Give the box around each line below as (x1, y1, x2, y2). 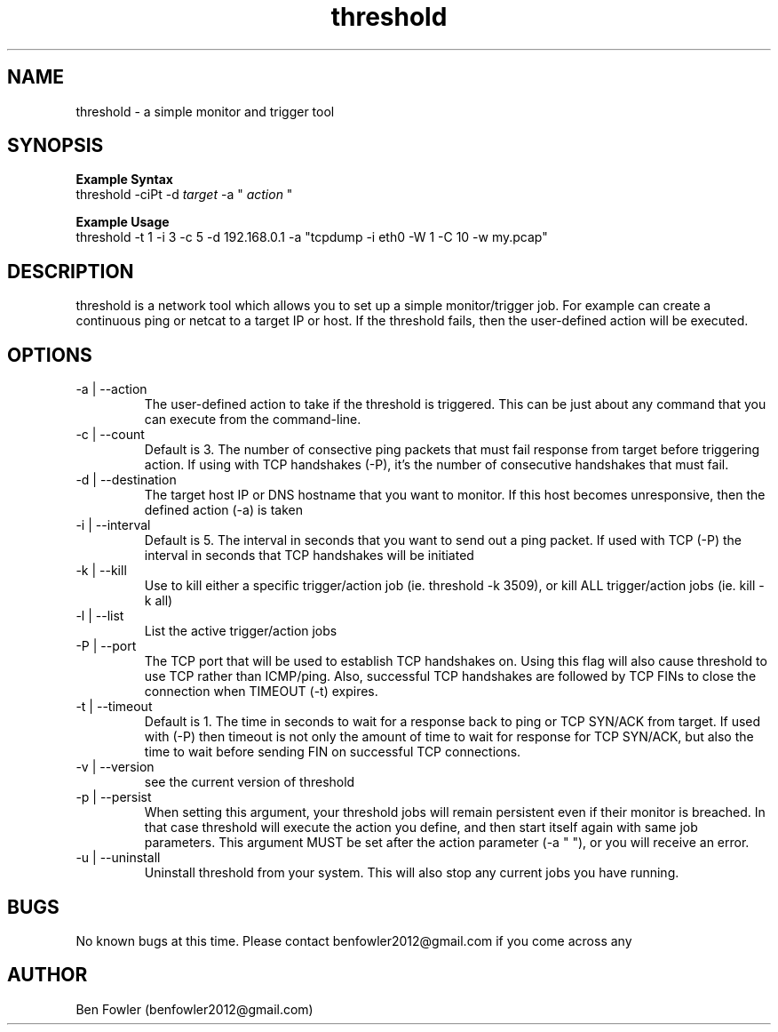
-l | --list (75, 608, 124, 624)
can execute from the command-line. (144, 412, 361, 428)
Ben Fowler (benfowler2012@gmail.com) (75, 1001, 314, 1017)
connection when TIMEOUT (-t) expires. (144, 684, 378, 700)
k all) (144, 593, 173, 609)
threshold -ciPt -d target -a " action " (75, 187, 293, 203)
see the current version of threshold (144, 774, 355, 790)
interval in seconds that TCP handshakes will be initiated (144, 548, 474, 564)
